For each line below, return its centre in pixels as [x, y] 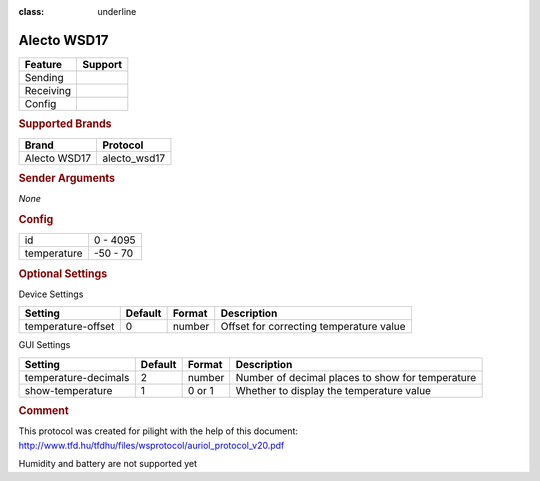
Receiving [48, 90]
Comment [43, 411]
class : [31, 11]
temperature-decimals [77, 377]
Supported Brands [65, 124]
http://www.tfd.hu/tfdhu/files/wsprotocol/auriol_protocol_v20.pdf [151, 445]
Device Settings [51, 294]
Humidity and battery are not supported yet [107, 464]
